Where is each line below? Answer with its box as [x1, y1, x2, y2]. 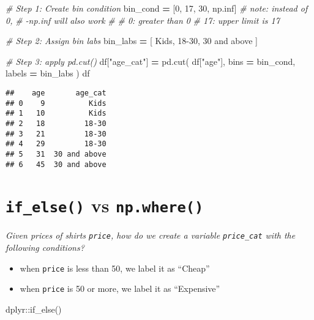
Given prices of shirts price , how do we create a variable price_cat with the [6, 229, 296, 242]
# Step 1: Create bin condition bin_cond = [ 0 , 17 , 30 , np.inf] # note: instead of [6, 2, 308, 14]
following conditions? [6, 241, 84, 254]
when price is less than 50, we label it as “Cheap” [20, 261, 210, 274]
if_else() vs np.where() [6, 193, 204, 218]
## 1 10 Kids [6, 109, 107, 118]
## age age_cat [6, 88, 107, 97]
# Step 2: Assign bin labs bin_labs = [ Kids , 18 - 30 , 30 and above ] [6, 34, 258, 47]
